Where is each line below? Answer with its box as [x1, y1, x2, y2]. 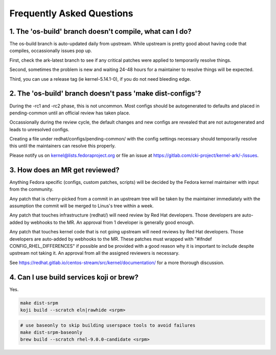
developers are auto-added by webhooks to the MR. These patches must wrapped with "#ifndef [9, 235, 212, 242]
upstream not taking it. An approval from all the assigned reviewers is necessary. [9, 250, 180, 256]
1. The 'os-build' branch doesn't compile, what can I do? [9, 27, 192, 36]
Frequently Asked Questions [9, 8, 133, 19]
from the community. [9, 186, 54, 193]
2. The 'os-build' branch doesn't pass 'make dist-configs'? [9, 89, 201, 98]
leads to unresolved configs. [9, 126, 70, 132]
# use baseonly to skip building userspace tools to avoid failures [20, 322, 196, 328]
